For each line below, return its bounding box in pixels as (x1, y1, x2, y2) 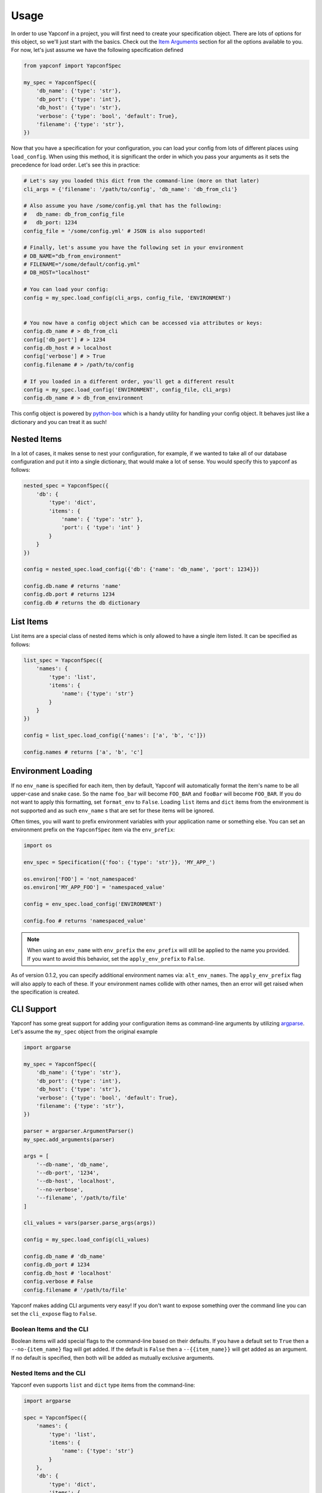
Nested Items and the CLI (11, 1369, 86, 1377)
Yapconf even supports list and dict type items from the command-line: (11, 1381, 196, 1388)
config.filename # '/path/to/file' (23, 1286, 128, 1293)
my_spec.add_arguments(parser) (23, 1136, 116, 1143)
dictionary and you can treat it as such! (11, 418, 107, 425)
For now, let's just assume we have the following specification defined (11, 47, 184, 54)
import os (23, 842, 52, 849)
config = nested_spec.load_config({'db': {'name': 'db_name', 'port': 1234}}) (23, 566, 259, 573)
